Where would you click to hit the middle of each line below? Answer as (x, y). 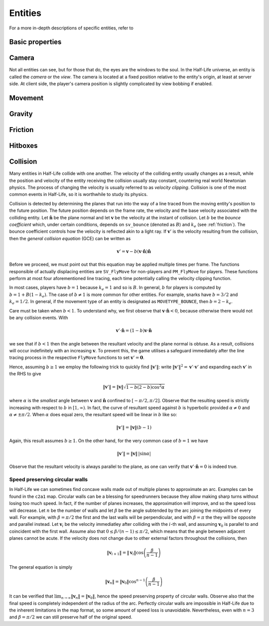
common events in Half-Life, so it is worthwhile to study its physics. (78, 194)
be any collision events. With (39, 318)
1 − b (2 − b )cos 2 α (145, 387)
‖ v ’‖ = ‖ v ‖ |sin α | (134, 453)
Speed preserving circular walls (49, 479)
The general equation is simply (41, 567)
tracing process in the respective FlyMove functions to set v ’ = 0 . (77, 358)
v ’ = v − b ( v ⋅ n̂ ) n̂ (134, 251)
